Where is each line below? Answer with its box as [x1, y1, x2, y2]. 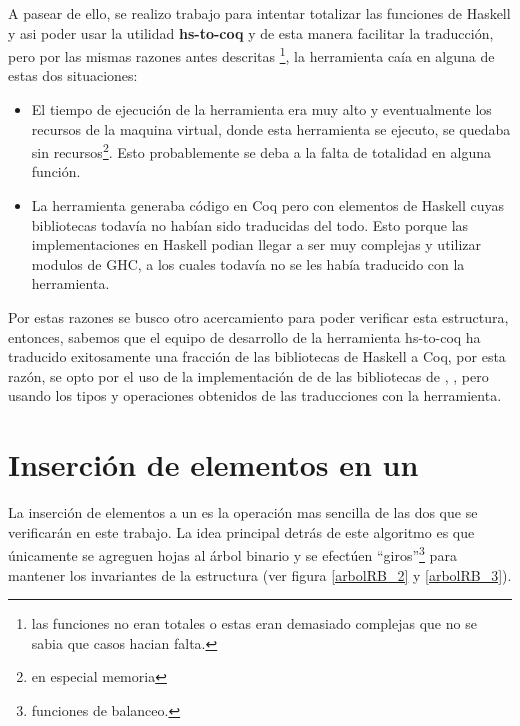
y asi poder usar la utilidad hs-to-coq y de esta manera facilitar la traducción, [8, 22, 494, 43]
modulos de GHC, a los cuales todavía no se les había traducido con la [31, 253, 465, 274]
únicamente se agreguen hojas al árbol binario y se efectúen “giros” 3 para [8, 542, 457, 565]
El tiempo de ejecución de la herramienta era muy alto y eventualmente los [31, 99, 492, 120]
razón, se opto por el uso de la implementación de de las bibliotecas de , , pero [8, 365, 489, 386]
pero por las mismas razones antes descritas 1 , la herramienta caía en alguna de [8, 43, 495, 66]
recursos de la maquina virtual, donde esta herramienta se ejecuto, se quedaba [31, 118, 511, 139]
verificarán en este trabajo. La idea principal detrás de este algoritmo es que [8, 521, 475, 542]
